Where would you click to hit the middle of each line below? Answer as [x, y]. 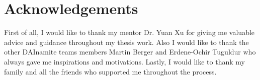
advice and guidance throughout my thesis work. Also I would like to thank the [126, 42]
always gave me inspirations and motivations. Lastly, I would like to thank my [124, 61]
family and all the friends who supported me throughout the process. [110, 71]
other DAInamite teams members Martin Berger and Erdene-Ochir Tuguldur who [130, 52]
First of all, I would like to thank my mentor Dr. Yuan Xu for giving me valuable [129, 32]
